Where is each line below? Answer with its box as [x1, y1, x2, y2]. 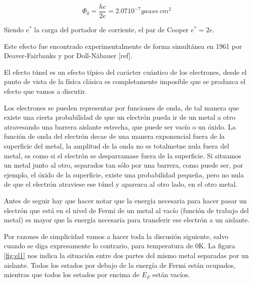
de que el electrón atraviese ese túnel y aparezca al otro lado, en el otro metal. [4, 179, 238, 189]
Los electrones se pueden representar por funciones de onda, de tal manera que [4, 102, 239, 112]
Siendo [4, 24, 24, 35]
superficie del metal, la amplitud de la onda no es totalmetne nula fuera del [4, 141, 229, 151]
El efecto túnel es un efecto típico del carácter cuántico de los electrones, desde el [4, 66, 247, 77]
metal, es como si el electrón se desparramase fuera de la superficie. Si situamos [4, 150, 241, 160]
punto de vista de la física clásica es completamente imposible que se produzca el [4, 76, 246, 87]
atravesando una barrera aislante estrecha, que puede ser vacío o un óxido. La [4, 121, 236, 131]
